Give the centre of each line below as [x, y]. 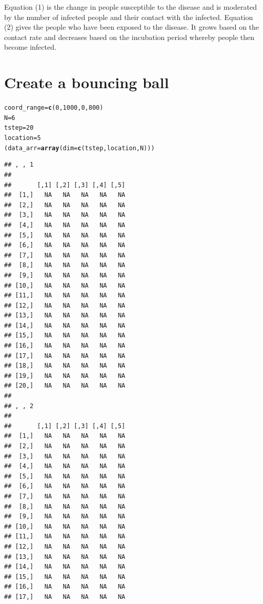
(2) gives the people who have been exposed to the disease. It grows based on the [132, 27]
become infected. [30, 47]
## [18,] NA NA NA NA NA [65, 366]
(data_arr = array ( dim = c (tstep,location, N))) [79, 148]
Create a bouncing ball [87, 82]
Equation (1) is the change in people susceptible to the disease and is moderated [131, 7]
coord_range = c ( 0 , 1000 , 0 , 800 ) [54, 108]
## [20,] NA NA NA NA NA [65, 386]
